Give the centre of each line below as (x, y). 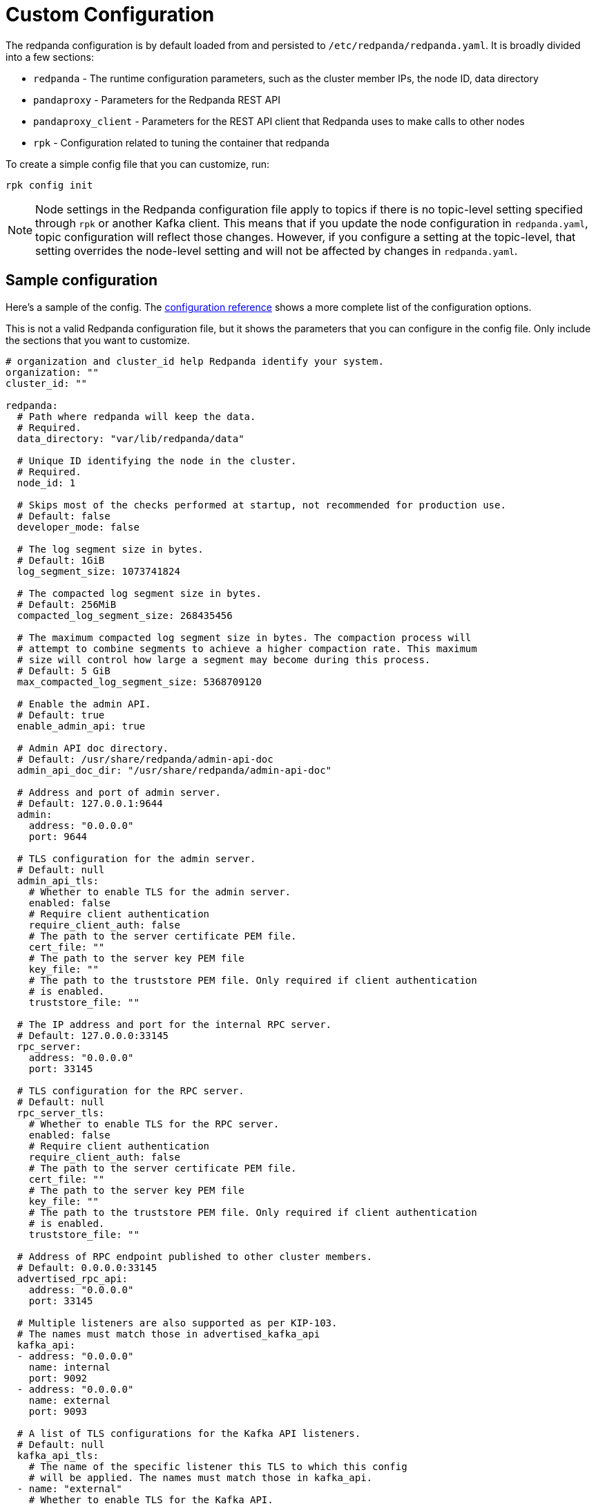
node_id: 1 (46, 483)
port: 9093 (58, 1411)
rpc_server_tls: (61, 1113)
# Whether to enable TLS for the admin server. (160, 892)
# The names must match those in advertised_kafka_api (169, 1334)
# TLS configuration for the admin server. (136, 858)
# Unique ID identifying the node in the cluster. (157, 460)
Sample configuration (82, 280)
